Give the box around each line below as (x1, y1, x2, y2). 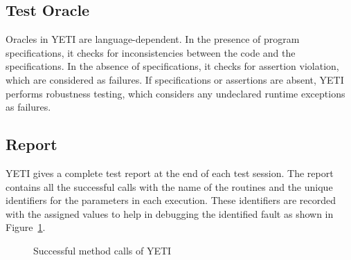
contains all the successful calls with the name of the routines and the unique (6, 179, 333, 194)
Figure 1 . (6, 220, 46, 234)
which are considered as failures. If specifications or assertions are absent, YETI (6, 72, 344, 86)
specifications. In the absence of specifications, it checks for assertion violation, (6, 59, 339, 73)
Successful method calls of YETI (33, 243, 172, 257)
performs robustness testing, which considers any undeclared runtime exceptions (6, 86, 345, 100)
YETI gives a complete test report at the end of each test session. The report (6, 165, 334, 180)
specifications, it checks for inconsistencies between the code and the (6, 45, 296, 59)
